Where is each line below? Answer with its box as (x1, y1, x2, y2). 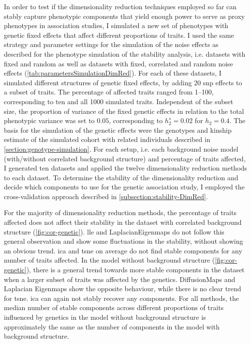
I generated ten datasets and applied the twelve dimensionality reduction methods (4, 163, 247, 173)
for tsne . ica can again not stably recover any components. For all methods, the (4, 293, 239, 303)
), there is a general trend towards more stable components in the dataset (26, 265, 245, 275)
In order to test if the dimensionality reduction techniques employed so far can (4, 1, 237, 11)
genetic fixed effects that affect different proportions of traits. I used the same (4, 30, 234, 40)
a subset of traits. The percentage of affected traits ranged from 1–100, (4, 87, 214, 97)
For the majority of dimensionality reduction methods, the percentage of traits (4, 207, 236, 218)
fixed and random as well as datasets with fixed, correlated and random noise (4, 58, 233, 68)
